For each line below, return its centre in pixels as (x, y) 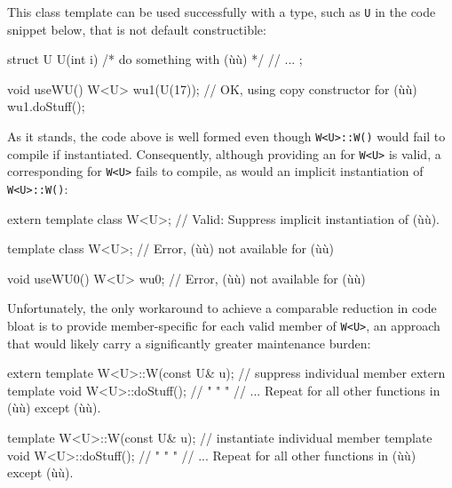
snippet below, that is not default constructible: (137, 29)
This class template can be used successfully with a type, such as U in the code (222, 12)
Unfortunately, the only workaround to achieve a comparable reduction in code (222, 308)
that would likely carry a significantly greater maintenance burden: (189, 343)
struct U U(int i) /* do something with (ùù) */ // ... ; (155, 59)
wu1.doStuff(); (46, 106)
